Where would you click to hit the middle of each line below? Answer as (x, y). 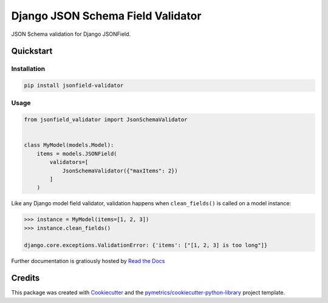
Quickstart (32, 51)
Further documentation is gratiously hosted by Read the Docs (88, 260)
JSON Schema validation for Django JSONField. (71, 34)
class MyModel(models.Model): (69, 145)
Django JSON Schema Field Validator (106, 16)
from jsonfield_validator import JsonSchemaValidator (106, 120)
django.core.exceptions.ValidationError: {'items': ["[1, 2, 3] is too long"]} (146, 245)
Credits (26, 278)
